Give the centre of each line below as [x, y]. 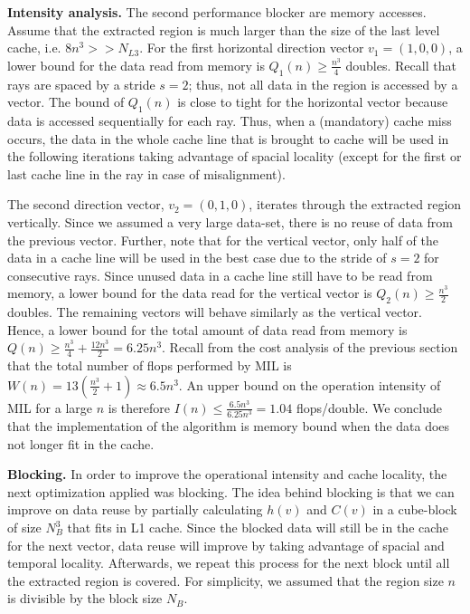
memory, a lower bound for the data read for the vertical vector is [190, 293]
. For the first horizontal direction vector [252, 48]
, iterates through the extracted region [355, 204]
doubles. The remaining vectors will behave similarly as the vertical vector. [215, 312]
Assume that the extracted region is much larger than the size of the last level [224, 29]
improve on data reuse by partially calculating [135, 509]
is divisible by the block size [85, 598]
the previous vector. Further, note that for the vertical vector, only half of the [223, 240]
